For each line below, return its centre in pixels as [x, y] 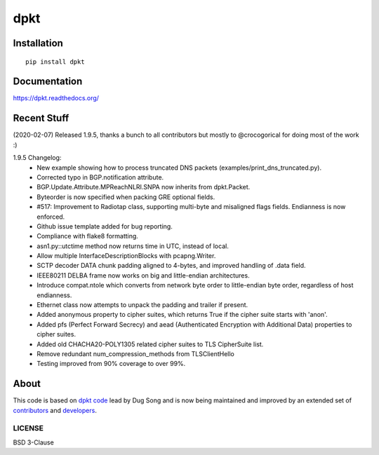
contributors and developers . [55, 410]
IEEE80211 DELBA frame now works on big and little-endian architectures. [143, 275]
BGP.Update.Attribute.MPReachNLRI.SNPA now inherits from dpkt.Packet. [144, 187]
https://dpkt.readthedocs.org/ [56, 98]
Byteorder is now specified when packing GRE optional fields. [126, 197]
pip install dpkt [55, 62]
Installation [38, 43]
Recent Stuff [41, 118]
